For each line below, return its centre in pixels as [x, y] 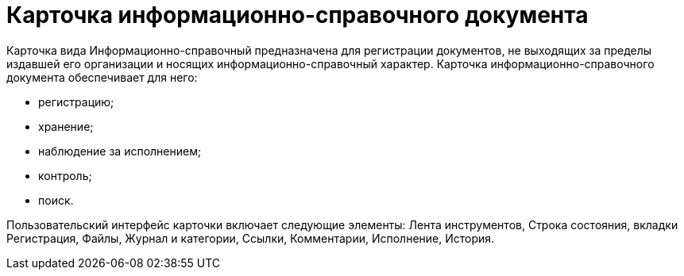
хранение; [66, 126]
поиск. [56, 200]
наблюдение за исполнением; [120, 151]
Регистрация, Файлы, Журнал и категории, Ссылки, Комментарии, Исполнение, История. [251, 238]
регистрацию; [76, 102]
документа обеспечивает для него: [102, 77]
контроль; [65, 175]
